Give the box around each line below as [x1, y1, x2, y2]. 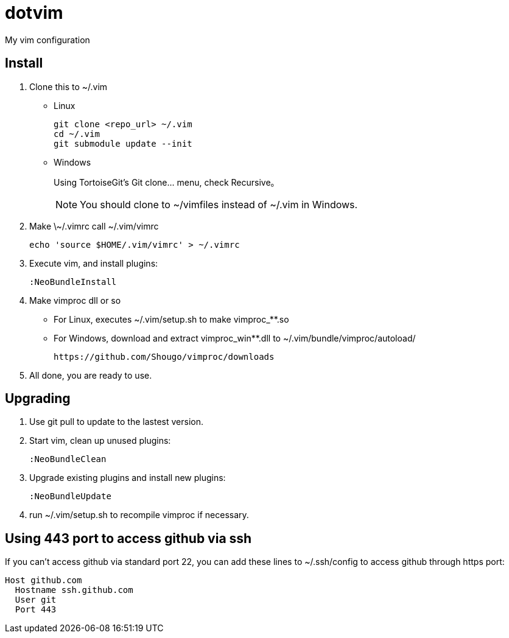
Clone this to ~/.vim [29, 81, 108, 92]
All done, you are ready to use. [29, 370, 152, 380]
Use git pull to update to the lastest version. [29, 416, 203, 427]
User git [15, 595, 57, 605]
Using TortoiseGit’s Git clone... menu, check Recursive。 [54, 177, 279, 188]
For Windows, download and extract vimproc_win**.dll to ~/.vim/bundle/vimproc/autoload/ [54, 332, 416, 343]
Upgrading [5, 391, 71, 407]
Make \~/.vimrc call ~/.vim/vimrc [29, 220, 159, 231]
